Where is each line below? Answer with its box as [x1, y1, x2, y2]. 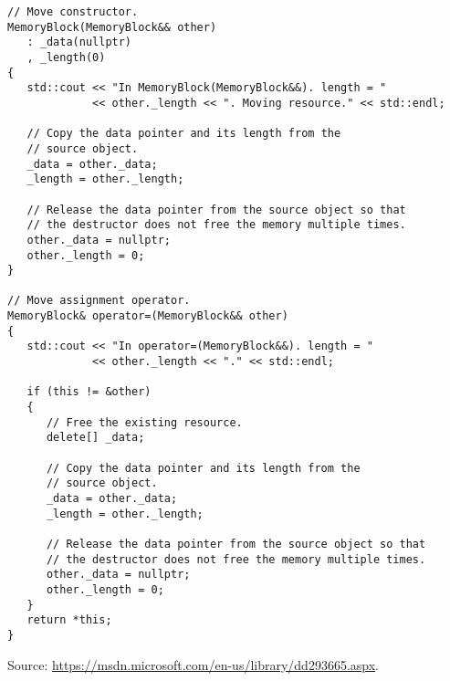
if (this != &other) [26, 385, 152, 399]
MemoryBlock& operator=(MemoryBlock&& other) [7, 309, 288, 323]
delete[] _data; [46, 431, 145, 445]
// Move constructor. [7, 5, 139, 18]
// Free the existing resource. [46, 415, 243, 429]
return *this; [26, 613, 112, 627]
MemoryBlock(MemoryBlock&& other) [7, 20, 217, 34]
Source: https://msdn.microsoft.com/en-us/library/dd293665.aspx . [7, 655, 379, 674]
